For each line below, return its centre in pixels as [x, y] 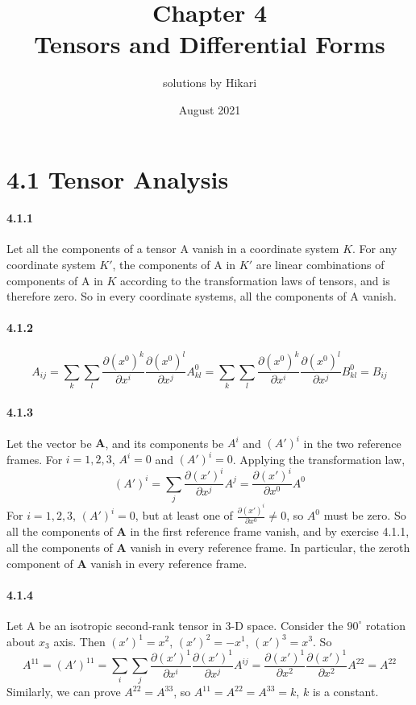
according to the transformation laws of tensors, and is [255, 280]
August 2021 [210, 109]
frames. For [35, 459]
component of [40, 563]
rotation [385, 625]
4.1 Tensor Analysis [118, 178]
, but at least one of [184, 515]
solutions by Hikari [210, 83]
